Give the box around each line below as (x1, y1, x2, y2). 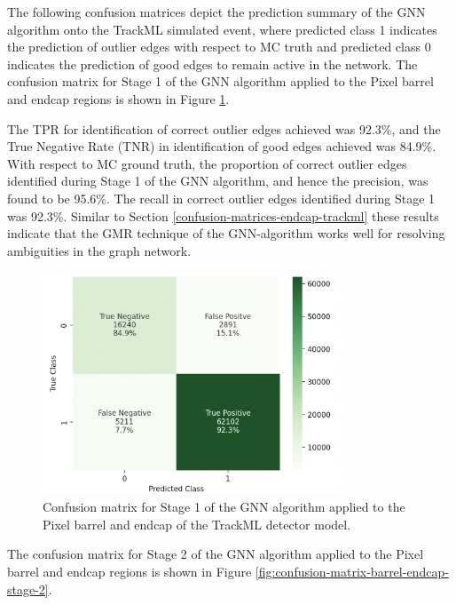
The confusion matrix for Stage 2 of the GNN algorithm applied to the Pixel (7, 545, 424, 563)
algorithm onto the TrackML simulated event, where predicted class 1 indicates (7, 20, 437, 38)
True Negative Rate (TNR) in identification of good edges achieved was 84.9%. (7, 137, 436, 155)
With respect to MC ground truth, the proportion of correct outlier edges (7, 154, 407, 172)
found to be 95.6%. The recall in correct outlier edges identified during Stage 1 (7, 188, 436, 207)
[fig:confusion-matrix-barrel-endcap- (255, 561, 449, 580)
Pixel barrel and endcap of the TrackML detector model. (43, 514, 351, 533)
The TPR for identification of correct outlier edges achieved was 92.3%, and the (7, 119, 441, 138)
